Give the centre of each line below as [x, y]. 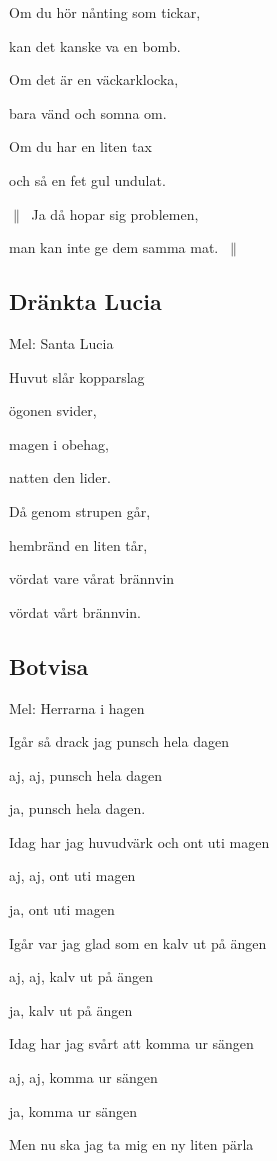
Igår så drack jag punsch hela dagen [119, 741]
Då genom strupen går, [80, 510]
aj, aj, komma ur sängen [83, 1077]
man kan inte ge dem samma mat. [114, 247]
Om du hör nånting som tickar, [105, 12]
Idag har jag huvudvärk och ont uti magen [139, 841]
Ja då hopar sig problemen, [115, 213]
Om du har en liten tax [80, 146]
